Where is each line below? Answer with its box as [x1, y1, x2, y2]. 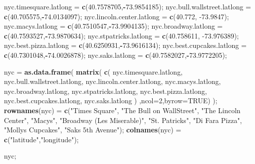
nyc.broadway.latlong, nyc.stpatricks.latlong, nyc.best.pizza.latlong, [4, 85, 207, 96]
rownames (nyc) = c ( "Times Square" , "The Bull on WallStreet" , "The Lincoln [4, 105, 241, 115]
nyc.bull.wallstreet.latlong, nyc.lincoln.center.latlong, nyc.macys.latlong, [4, 76, 221, 86]
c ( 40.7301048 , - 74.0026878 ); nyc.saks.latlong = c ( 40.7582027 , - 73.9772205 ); [4, 49, 227, 60]
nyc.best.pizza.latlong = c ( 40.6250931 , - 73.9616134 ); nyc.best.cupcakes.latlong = [4, 40, 247, 50]
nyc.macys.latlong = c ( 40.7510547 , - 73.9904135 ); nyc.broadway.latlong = [4, 21, 223, 31]
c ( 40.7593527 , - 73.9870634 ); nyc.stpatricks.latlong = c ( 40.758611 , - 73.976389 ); [4, 30, 239, 41]
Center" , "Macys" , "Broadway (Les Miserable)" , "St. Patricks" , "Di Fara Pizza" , [4, 115, 242, 125]
